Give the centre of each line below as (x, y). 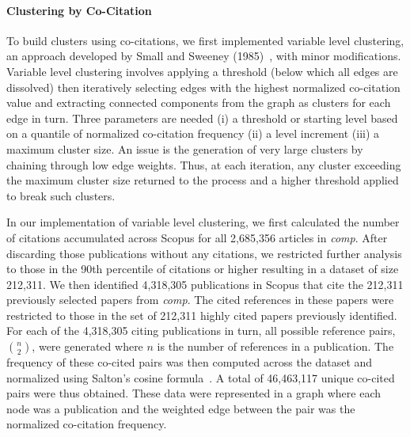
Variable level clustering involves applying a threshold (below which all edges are (202, 71)
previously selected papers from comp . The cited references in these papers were (200, 300)
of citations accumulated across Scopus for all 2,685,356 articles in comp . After (197, 237)
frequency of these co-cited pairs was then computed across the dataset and (190, 362)
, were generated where (87, 346)
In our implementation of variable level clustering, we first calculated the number (203, 222)
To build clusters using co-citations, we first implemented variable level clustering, (205, 40)
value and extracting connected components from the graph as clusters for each (199, 103)
